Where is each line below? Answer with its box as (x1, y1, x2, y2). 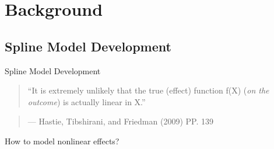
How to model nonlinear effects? (5, 134, 120, 147)
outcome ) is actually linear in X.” (27, 95, 146, 108)
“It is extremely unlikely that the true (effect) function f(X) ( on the (27, 84, 269, 96)
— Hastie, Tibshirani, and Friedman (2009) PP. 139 (27, 115, 213, 127)
